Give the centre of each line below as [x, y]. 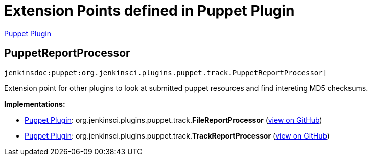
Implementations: [35, 104]
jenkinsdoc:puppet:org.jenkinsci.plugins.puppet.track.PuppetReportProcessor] [166, 72]
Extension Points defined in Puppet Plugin [149, 11]
